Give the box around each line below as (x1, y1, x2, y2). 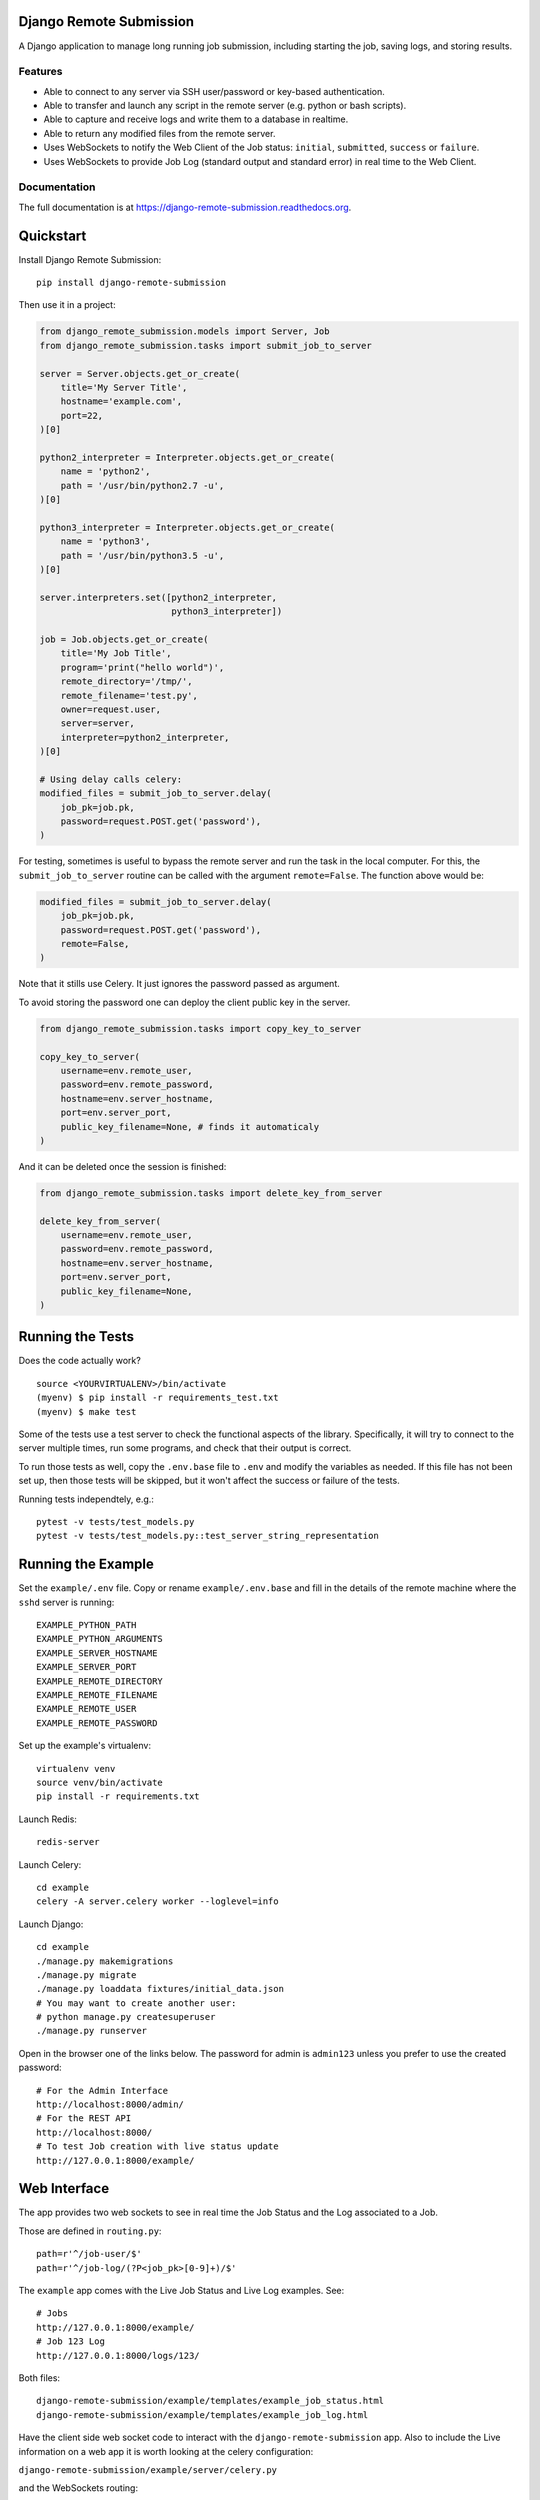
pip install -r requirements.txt (36, 1791, 200, 1802)
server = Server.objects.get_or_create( (39, 368, 240, 379)
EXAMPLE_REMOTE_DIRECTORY (36, 1675, 164, 1687)
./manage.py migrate (36, 1969, 137, 1980)
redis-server (36, 1836, 100, 1848)
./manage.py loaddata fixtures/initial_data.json (36, 1983, 285, 1995)
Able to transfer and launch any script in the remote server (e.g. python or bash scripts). (43, 100, 407, 112)
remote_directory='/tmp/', (60, 676, 194, 687)
